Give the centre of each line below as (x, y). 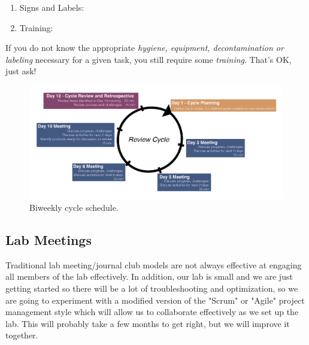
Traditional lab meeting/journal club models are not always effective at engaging (154, 264)
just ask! (21, 71)
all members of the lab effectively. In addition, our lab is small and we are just (149, 276)
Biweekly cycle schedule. (74, 207)
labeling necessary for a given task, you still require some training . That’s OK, (149, 59)
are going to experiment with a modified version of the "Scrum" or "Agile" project (155, 300)
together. (22, 335)
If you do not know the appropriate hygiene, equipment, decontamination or (145, 48)
